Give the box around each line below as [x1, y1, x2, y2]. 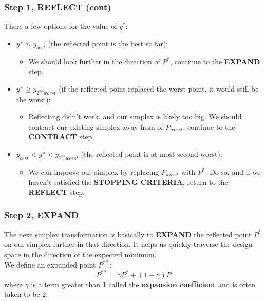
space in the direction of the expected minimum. [4, 249, 157, 259]
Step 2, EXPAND [4, 208, 79, 221]
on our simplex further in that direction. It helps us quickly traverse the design [4, 239, 253, 250]
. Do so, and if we [205, 166, 261, 177]
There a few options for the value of [4, 21, 117, 31]
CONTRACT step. [28, 131, 94, 142]
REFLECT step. [28, 186, 85, 197]
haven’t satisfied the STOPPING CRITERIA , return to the [28, 176, 228, 187]
